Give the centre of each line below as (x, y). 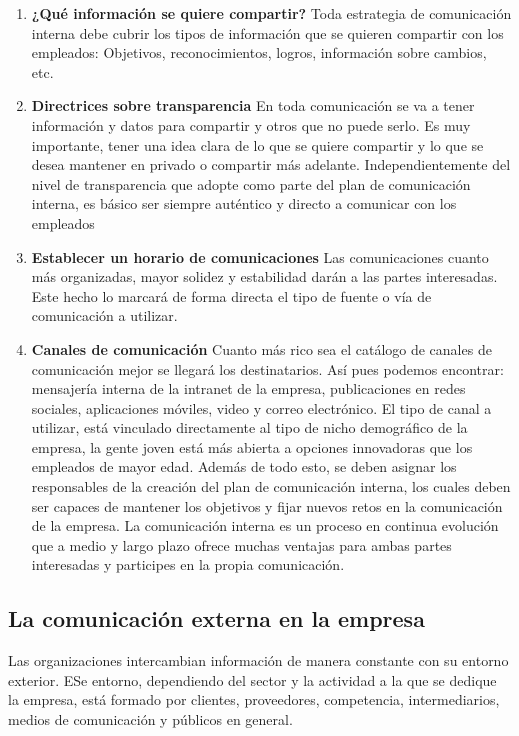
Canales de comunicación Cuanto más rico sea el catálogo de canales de (261, 348)
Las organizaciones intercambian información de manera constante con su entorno (258, 660)
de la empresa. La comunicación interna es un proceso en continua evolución (265, 525)
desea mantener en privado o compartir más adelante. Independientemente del (271, 164)
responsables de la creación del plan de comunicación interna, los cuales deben (271, 486)
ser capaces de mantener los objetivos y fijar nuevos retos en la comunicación (267, 505)
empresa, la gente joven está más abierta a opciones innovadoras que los (252, 446)
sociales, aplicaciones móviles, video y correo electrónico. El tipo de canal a (261, 407)
